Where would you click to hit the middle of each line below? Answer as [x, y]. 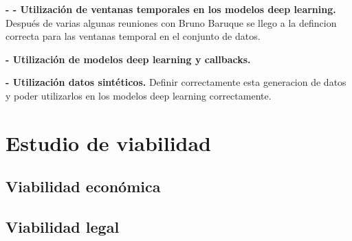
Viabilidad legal [63, 227]
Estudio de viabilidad [109, 142]
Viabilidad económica [83, 186]
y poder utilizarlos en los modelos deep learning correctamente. [139, 95]
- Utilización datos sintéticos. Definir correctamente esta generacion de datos [176, 82]
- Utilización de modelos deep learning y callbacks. [128, 59]
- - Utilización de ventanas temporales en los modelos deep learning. [171, 9]
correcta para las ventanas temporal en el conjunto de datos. [133, 36]
